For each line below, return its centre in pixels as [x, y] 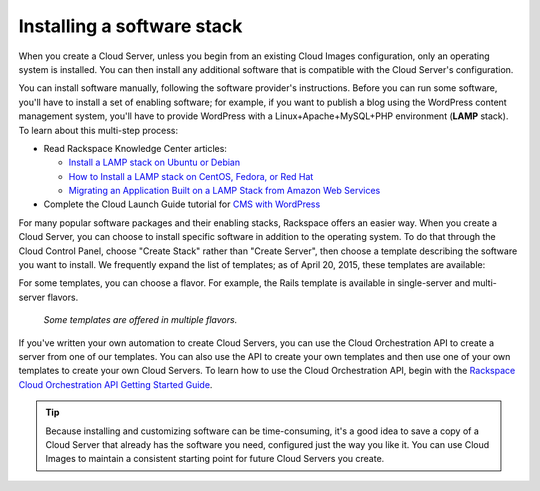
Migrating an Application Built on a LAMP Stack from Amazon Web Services [224, 191]
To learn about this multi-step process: [98, 130]
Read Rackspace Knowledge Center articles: [135, 148]
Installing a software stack [130, 26]
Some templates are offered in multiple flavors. [140, 320]
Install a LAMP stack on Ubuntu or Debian [154, 162]
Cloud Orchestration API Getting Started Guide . [115, 384]
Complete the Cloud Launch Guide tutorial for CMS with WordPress [182, 204]
